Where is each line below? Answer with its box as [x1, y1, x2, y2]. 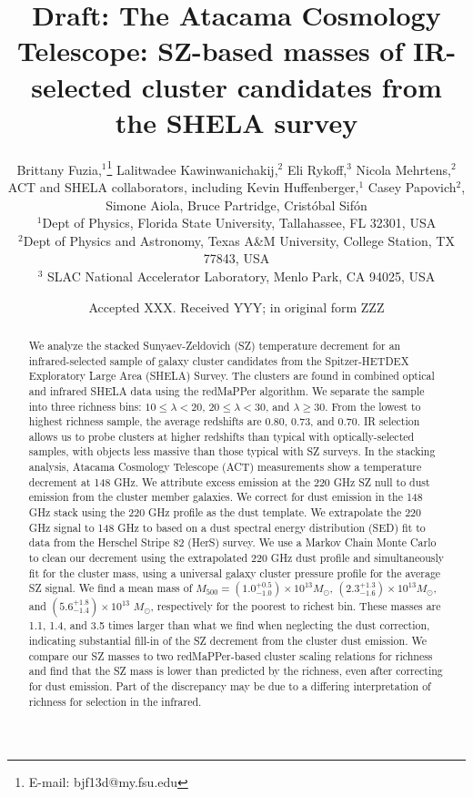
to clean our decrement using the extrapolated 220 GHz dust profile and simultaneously [28, 550, 445, 566]
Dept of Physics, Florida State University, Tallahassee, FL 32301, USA [42, 213, 437, 232]
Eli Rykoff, [287, 159, 347, 179]
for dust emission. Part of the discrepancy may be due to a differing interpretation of [28, 679, 431, 694]
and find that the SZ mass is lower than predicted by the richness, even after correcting [28, 663, 443, 679]
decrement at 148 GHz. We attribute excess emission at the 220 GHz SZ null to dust [28, 474, 430, 489]
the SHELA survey [115, 103, 358, 140]
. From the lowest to [325, 398, 421, 414]
